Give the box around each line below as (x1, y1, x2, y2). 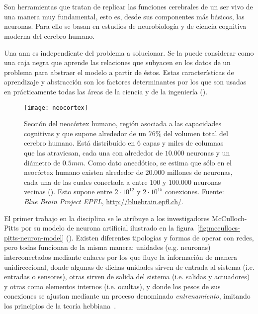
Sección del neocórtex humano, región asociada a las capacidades (24, 118, 221, 129)
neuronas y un (186, 147, 230, 157)
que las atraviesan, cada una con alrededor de (24, 147, 163, 157)
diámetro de (24, 157, 61, 167)
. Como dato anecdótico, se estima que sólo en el (84, 157, 232, 167)
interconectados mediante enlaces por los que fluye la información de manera (4, 251, 237, 262)
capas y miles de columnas (143, 138, 224, 148)
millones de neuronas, (167, 167, 233, 177)
